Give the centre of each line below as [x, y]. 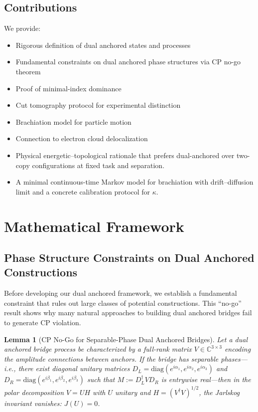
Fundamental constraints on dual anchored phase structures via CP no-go [128, 62]
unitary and [133, 392]
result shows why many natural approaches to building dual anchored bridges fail [128, 312]
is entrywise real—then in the [206, 379]
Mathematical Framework [94, 226]
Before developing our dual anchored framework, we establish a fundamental [121, 293]
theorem [28, 71]
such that [101, 379]
